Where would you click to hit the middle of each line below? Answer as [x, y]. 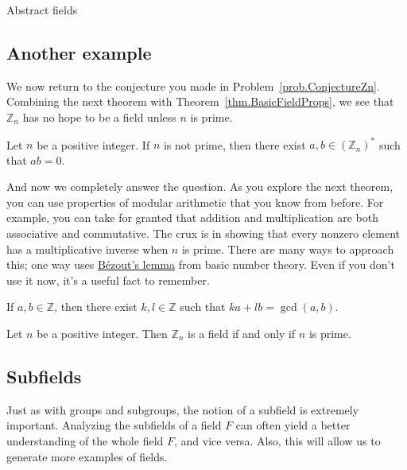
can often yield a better [293, 425]
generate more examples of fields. [87, 456]
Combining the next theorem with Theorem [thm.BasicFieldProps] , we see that [200, 101]
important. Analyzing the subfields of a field [114, 425]
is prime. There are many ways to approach [288, 249]
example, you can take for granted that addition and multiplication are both [193, 218]
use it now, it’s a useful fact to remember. [108, 280]
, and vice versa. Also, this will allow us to [277, 441]
